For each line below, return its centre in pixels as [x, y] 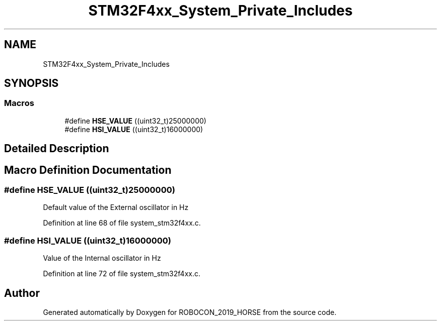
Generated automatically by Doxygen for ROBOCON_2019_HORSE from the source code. [190, 312]
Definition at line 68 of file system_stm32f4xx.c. [122, 223]
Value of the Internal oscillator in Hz [102, 258]
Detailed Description [57, 149]
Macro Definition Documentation [88, 170]
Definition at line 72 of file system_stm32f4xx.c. [122, 274]
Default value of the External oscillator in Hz [116, 207]
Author [22, 293]
